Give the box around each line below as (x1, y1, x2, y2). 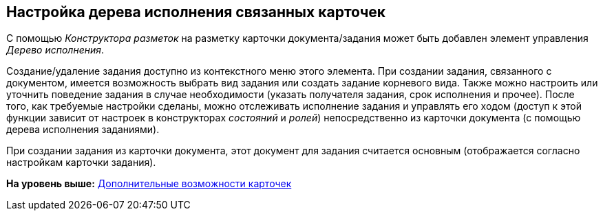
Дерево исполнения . (6, 44, 105, 56)
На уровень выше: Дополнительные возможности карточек (6, 178, 292, 190)
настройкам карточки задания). (6, 156, 156, 169)
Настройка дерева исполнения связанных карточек (6, 3, 386, 21)
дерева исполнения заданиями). (6, 123, 160, 136)
